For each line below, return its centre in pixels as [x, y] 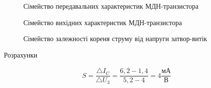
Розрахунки [21, 54]
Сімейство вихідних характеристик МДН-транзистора [103, 22]
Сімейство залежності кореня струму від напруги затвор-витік [115, 38]
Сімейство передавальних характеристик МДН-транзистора [111, 6]
